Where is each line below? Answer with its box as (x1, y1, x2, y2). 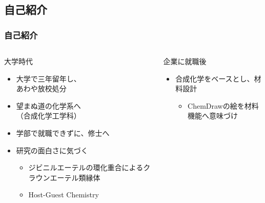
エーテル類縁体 (50, 172, 100, 182)
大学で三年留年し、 (16, 73, 81, 84)
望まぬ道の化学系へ (16, 100, 81, 111)
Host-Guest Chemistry (28, 189, 99, 200)
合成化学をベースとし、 (175, 73, 254, 84)
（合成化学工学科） (16, 110, 81, 121)
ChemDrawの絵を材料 (188, 100, 259, 111)
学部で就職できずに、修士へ (16, 127, 110, 138)
